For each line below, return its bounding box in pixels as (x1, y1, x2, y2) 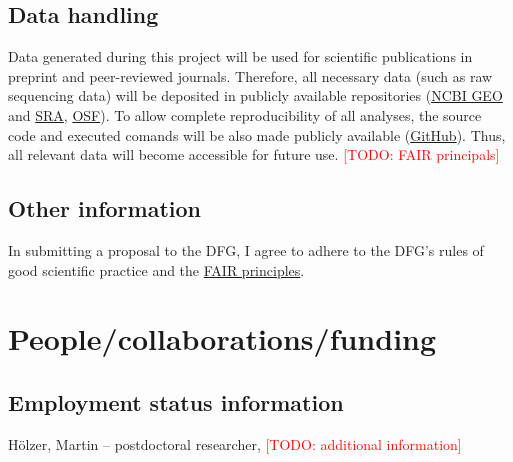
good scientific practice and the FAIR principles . (8, 259, 305, 280)
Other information (8, 193, 201, 224)
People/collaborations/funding (8, 318, 437, 359)
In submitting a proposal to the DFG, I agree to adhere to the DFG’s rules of (8, 239, 484, 260)
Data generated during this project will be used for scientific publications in (8, 46, 473, 67)
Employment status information (8, 386, 344, 417)
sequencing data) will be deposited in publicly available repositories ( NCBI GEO (8, 85, 503, 106)
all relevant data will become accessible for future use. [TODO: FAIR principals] (8, 144, 500, 165)
